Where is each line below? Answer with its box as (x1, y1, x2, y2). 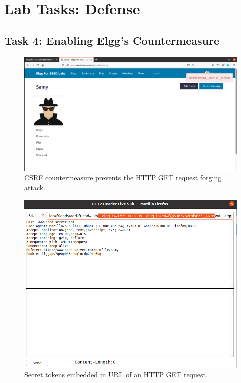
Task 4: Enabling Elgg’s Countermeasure (4, 32, 220, 48)
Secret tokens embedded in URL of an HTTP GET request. (24, 369, 208, 380)
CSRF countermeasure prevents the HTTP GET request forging (24, 172, 222, 183)
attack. (24, 182, 45, 193)
